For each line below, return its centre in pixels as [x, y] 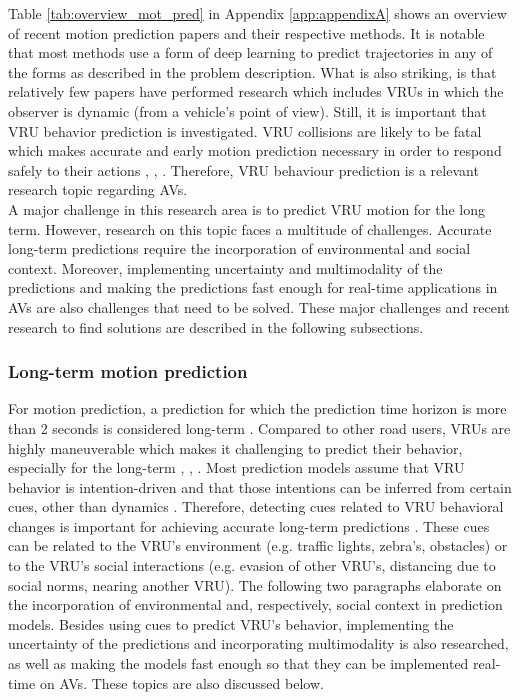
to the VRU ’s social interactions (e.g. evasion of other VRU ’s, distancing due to [252, 565]
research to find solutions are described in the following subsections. [216, 326]
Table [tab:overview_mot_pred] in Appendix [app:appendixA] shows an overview [257, 13]
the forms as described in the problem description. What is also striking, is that [252, 71]
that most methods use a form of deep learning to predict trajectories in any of [250, 52]
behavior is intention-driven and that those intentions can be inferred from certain [260, 486]
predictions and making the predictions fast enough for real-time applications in [253, 287]
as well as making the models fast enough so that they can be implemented [238, 663]
